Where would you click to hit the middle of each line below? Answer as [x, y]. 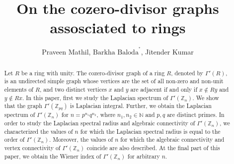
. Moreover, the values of [81, 139]
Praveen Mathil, [66, 52]
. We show [206, 97]
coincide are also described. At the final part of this [153, 148]
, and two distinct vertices [73, 89]
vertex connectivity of [32, 148]
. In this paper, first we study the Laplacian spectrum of [95, 97]
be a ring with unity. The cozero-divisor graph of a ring [93, 73]
